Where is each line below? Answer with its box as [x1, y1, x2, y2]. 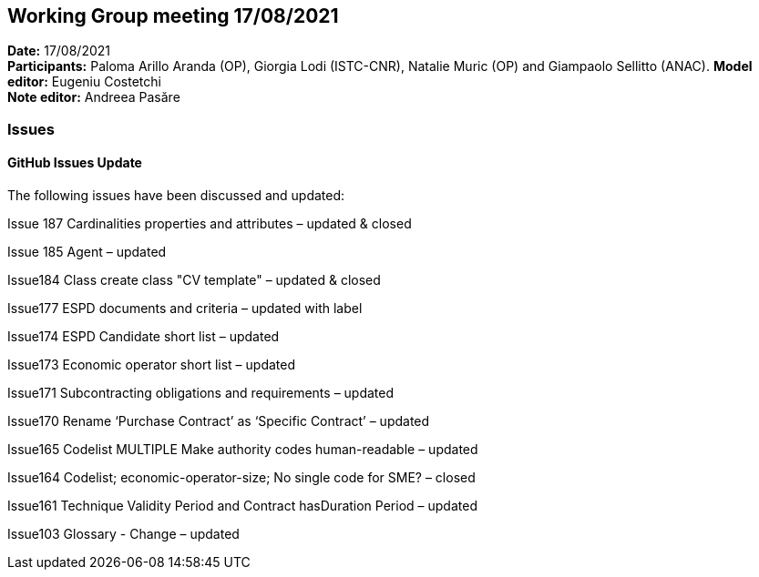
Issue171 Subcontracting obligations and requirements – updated [7, 385, 395, 401]
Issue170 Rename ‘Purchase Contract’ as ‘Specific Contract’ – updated [7, 413, 430, 430]
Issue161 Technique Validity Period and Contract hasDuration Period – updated [7, 498, 477, 514]
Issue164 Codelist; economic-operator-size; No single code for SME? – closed [7, 470, 476, 486]
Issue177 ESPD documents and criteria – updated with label [7, 300, 363, 317]
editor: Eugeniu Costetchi [7, 74, 161, 90]
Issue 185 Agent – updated [7, 244, 167, 260]
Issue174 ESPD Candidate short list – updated [7, 329, 280, 345]
